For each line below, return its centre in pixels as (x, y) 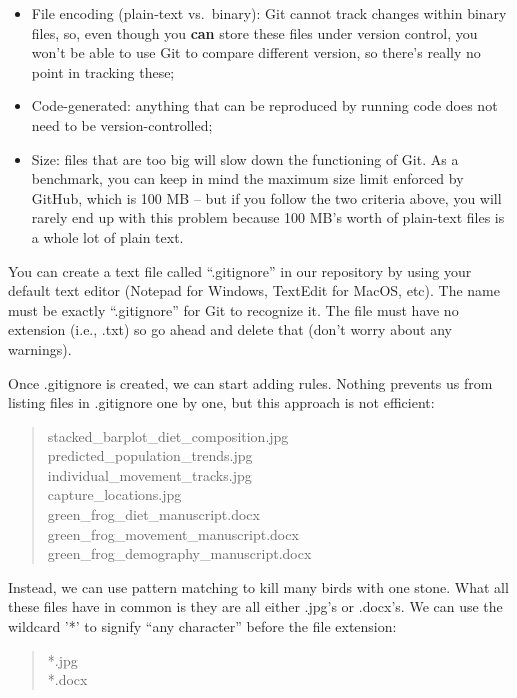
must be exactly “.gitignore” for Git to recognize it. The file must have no (233, 309)
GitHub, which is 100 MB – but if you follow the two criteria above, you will (266, 197)
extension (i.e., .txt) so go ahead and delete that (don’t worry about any (230, 329)
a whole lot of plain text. (107, 236)
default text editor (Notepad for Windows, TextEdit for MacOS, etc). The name (254, 290)
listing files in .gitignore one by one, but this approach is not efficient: (221, 402)
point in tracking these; (103, 71)
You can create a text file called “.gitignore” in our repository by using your (240, 270)
